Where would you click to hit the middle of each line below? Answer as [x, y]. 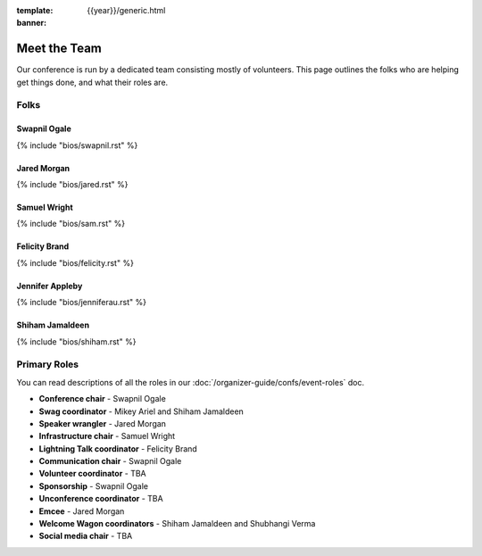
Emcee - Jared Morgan [82, 511]
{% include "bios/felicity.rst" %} [75, 262]
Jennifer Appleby [50, 286]
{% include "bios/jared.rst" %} [72, 185]
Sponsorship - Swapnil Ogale [94, 485]
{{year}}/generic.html [126, 10]
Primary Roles [48, 364]
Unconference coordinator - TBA [101, 499]
